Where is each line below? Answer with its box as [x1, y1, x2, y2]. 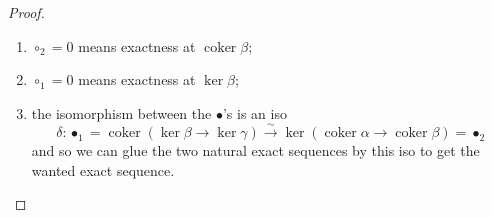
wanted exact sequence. [31, 159, 175, 180]
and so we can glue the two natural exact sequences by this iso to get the [31, 140, 480, 161]
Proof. [8, 2, 45, 22]
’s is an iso [222, 102, 287, 123]
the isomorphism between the [31, 102, 212, 123]
